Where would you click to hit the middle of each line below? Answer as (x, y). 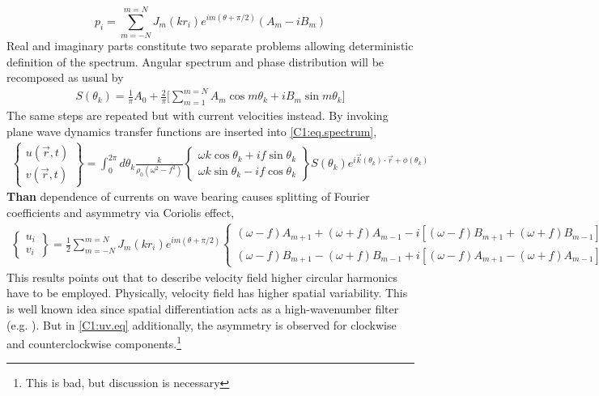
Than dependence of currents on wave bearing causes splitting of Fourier (188, 196)
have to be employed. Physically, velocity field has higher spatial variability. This (207, 293)
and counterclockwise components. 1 (94, 342)
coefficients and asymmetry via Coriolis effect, (121, 212)
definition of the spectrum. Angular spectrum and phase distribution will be (195, 61)
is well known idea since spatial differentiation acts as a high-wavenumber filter (203, 308)
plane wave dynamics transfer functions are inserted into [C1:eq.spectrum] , (192, 131)
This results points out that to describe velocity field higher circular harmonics (202, 277)
